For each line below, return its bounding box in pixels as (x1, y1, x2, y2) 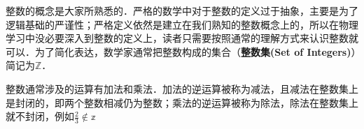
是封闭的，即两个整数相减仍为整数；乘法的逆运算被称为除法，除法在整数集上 (6, 95, 358, 109)
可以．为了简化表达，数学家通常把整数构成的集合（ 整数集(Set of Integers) (6, 44, 351, 59)
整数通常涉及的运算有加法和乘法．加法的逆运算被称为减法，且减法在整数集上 (6, 81, 358, 96)
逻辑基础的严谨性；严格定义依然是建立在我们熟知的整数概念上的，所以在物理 (6, 17, 358, 31)
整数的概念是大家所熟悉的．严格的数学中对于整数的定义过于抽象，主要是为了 (6, 3, 358, 17)
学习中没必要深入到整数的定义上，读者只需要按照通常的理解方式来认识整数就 (6, 31, 358, 45)
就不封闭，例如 (6, 109, 74, 123)
